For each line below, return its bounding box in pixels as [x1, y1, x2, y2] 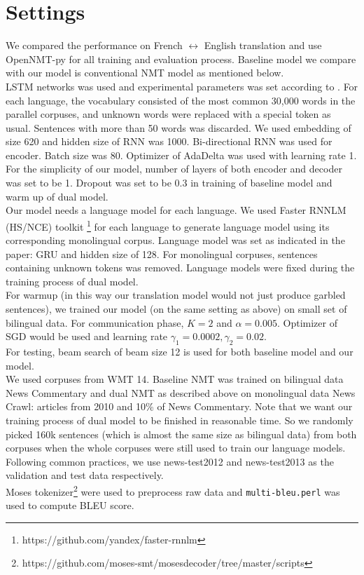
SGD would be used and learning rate [6, 329, 168, 344]
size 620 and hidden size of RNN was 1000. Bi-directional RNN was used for [6, 134, 332, 149]
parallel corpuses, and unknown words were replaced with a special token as [6, 107, 331, 121]
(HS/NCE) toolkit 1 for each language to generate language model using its [6, 217, 330, 234]
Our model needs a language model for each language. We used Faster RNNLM [6, 203, 346, 217]
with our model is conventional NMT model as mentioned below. [6, 65, 284, 80]
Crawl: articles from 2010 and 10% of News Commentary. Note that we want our [6, 399, 353, 414]
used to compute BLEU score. [6, 498, 134, 513]
